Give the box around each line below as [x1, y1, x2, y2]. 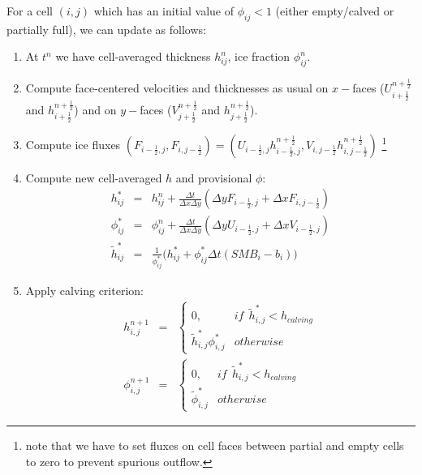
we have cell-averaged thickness [55, 48, 211, 65]
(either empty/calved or [275, 2, 394, 19]
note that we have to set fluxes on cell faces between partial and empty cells [25, 436, 404, 453]
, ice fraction [227, 48, 291, 65]
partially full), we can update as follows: [6, 20, 206, 37]
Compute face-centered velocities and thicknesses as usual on [25, 79, 329, 96]
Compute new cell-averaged [25, 169, 162, 186]
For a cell [6, 2, 54, 19]
